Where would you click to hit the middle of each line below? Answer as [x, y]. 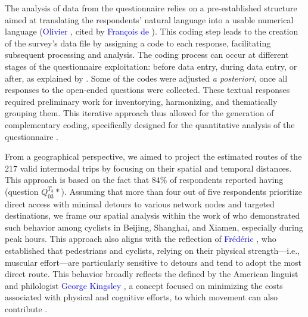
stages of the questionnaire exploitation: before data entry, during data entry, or [151, 66]
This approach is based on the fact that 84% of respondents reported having [144, 180]
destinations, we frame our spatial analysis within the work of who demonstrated [153, 215]
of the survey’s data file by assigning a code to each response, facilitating [138, 43]
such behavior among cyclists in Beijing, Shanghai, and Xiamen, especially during [154, 227]
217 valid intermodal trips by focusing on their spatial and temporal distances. [148, 168]
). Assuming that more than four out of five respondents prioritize [182, 191]
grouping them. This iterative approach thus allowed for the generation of [139, 113]
